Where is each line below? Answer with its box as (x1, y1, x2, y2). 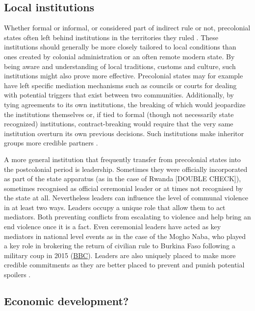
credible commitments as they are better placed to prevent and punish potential (4, 260, 245, 270)
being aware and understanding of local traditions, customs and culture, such (4, 61, 236, 71)
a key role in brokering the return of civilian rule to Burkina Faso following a (4, 240, 235, 251)
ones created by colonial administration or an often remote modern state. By (4, 51, 235, 61)
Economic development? (4, 293, 129, 309)
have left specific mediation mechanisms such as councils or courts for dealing (4, 80, 237, 90)
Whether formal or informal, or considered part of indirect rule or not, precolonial (4, 23, 251, 33)
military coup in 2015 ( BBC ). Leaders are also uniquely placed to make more (4, 250, 236, 260)
